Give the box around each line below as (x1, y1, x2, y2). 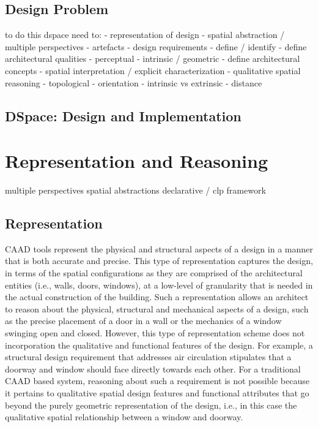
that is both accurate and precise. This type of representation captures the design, (5, 254, 313, 267)
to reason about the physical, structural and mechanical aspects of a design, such (5, 302, 309, 315)
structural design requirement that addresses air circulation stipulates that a (5, 350, 292, 363)
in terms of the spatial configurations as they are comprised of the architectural (5, 266, 303, 279)
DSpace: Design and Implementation (5, 106, 242, 125)
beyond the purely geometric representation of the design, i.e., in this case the (5, 398, 297, 411)
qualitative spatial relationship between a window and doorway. (5, 410, 243, 423)
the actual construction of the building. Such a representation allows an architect (5, 290, 309, 303)
